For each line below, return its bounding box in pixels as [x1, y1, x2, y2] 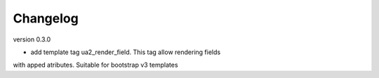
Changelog [13, 11, 79, 26]
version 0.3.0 [13, 35, 51, 44]
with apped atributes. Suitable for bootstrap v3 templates [13, 60, 178, 70]
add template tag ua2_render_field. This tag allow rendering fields [30, 48, 221, 56]
